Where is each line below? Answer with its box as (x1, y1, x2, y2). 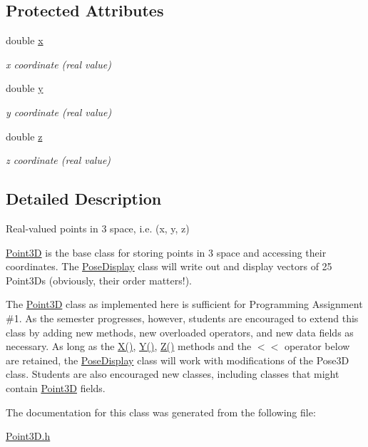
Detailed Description (6, 187, 162, 210)
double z (6, 128, 43, 143)
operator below (284, 339, 350, 354)
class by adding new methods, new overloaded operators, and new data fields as (6, 324, 354, 339)
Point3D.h (6, 428, 51, 443)
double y (6, 81, 44, 96)
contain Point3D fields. (6, 380, 106, 395)
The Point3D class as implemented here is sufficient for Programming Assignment (6, 297, 363, 312)
